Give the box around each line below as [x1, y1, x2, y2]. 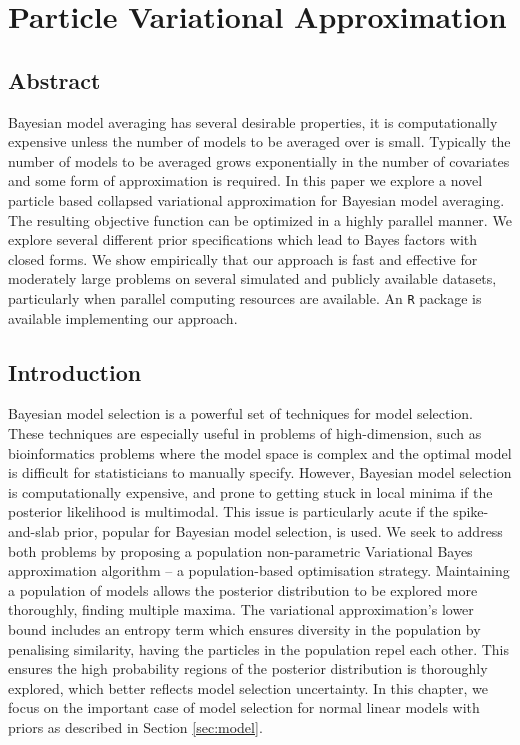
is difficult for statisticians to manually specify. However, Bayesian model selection [8, 462, 512, 483]
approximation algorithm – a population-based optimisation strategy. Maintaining [8, 560, 510, 581]
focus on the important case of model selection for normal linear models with [8, 697, 480, 718]
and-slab [8, 520, 60, 541]
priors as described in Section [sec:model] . [8, 716, 263, 737]
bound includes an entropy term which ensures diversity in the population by [8, 618, 481, 639]
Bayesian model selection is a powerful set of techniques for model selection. [8, 403, 474, 424]
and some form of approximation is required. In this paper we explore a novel [8, 170, 483, 191]
